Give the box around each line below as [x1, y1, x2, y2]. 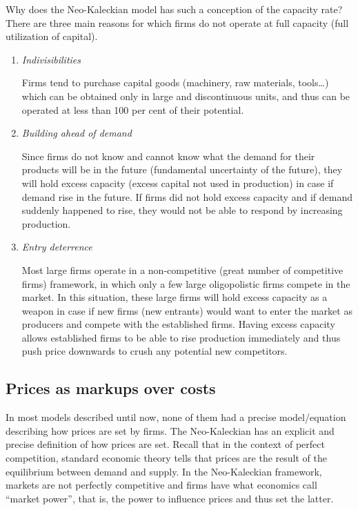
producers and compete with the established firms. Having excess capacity [21, 317, 335, 331]
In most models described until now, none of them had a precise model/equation [6, 410, 346, 424]
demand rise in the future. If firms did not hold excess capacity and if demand [21, 189, 352, 204]
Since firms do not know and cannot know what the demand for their [21, 148, 315, 163]
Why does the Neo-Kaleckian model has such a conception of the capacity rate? [6, 2, 343, 16]
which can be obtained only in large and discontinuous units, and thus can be [21, 88, 350, 103]
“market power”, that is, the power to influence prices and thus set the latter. [6, 491, 334, 505]
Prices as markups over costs [6, 377, 216, 399]
